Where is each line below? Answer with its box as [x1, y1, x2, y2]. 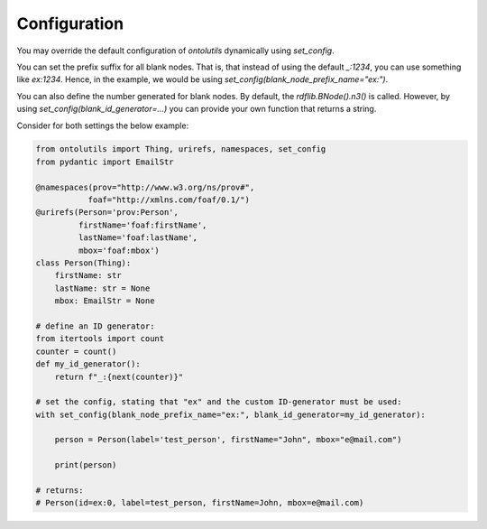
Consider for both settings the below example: [16, 120, 189, 131]
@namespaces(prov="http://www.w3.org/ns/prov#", [35, 181, 255, 192]
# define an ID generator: [35, 320, 155, 331]
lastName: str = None [54, 283, 151, 293]
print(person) [54, 460, 117, 470]
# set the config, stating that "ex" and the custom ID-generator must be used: [35, 397, 402, 407]
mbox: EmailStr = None [54, 296, 155, 306]
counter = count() [35, 346, 117, 357]
